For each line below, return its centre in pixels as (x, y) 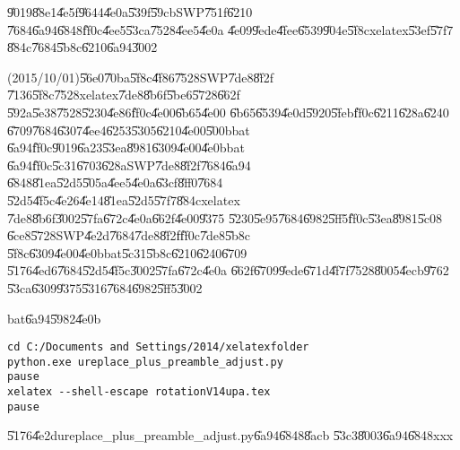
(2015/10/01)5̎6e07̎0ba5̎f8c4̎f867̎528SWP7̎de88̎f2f (140, 77)
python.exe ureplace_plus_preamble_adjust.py (145, 362)
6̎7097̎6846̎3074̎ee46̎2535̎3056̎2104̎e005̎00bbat (129, 130)
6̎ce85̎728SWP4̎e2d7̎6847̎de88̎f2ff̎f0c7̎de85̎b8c (129, 235)
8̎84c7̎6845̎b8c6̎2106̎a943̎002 (82, 47)
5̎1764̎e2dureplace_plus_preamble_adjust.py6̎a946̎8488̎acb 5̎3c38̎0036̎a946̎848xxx (230, 435)
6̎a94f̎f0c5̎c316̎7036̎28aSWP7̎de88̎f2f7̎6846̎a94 (129, 164)
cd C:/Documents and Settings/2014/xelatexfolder (158, 347)
